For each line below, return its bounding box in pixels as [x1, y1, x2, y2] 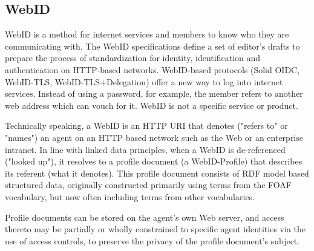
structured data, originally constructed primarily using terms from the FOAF [5, 178, 292, 191]
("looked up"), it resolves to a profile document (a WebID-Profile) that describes [5, 155, 303, 168]
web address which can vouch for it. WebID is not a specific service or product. [5, 99, 298, 111]
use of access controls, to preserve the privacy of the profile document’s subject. [5, 234, 300, 247]
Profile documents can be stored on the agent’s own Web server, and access [5, 210, 284, 223]
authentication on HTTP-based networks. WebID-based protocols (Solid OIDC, [5, 63, 300, 76]
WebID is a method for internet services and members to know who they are [5, 28, 289, 41]
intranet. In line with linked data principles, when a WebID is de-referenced [5, 143, 286, 155]
